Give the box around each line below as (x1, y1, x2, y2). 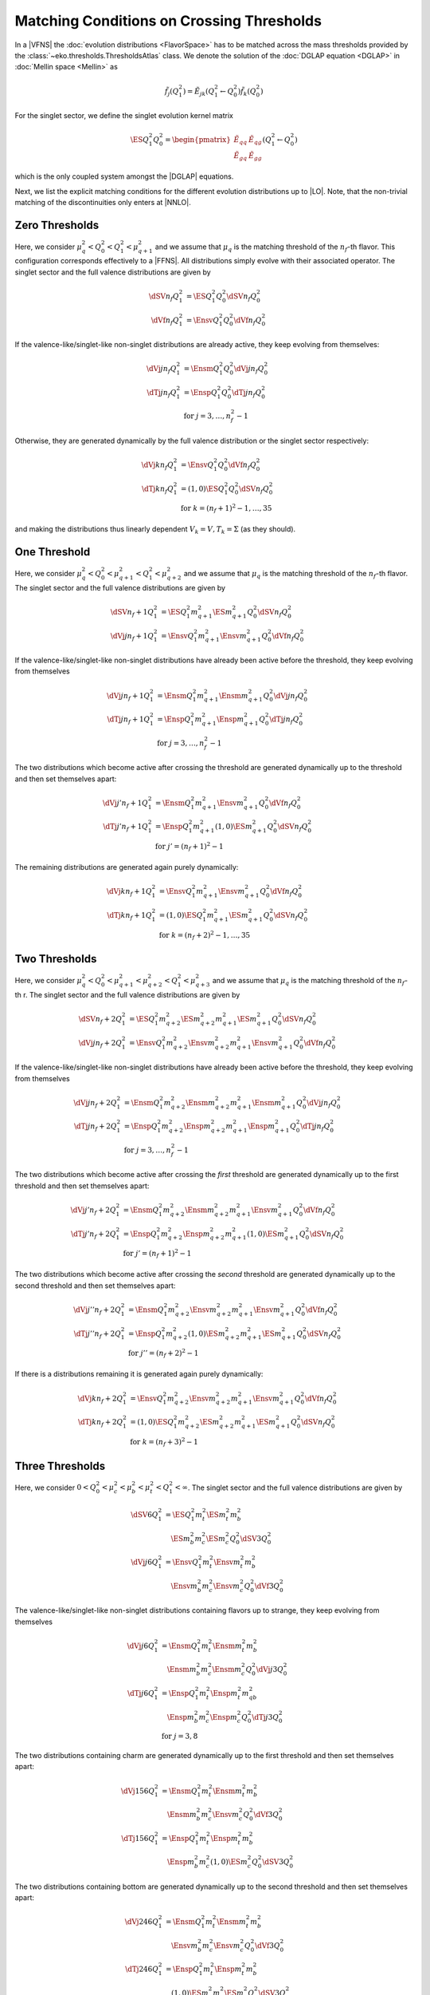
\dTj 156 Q (121, 1834, 155, 1843)
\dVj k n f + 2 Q (77, 1393, 123, 1404)
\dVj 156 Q (120, 1786, 155, 1795)
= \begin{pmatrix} (164, 135, 231, 144)
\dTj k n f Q (142, 484, 174, 495)
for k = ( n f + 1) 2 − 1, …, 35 (180, 503, 272, 515)
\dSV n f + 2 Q (78, 1014, 123, 1025)
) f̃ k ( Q (237, 86, 256, 97)
